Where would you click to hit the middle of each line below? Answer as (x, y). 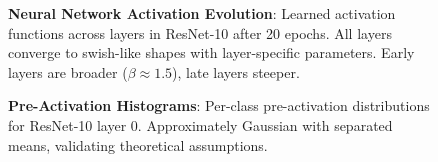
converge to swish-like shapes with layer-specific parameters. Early (211, 52)
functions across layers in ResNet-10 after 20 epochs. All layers (200, 32)
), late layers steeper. (236, 71)
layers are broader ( (68, 71)
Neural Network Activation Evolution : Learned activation (202, 13)
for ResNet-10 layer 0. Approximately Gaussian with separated (200, 124)
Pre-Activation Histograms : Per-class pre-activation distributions (219, 105)
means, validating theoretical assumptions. (138, 144)
